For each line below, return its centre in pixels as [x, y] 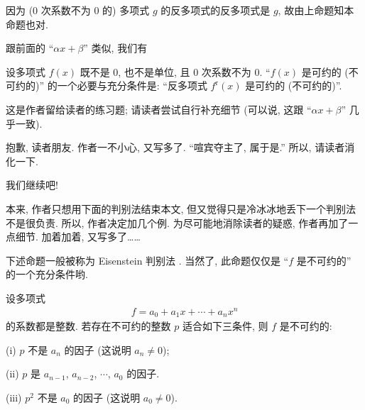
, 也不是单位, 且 [154, 71]
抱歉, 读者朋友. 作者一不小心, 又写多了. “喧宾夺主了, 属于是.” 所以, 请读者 [175, 147]
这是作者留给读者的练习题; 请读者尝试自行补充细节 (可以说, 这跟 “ [159, 109]
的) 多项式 [126, 10]
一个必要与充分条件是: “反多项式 [132, 85]
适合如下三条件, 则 [225, 326]
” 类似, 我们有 [115, 48]
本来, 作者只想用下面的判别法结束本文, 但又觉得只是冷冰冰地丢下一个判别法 [181, 208]
